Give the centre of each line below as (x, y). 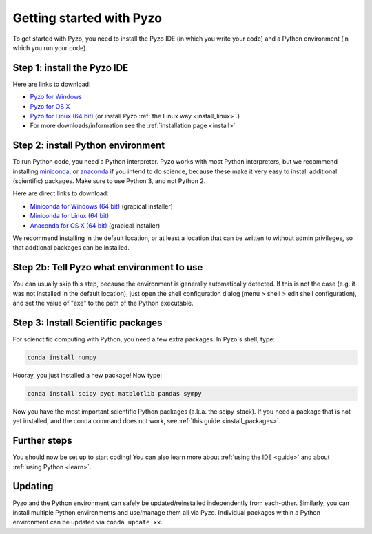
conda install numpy (62, 357)
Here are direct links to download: (61, 193)
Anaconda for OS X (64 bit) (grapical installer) (95, 225)
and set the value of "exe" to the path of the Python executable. (103, 303)
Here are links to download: (52, 84)
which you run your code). (50, 47)
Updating (33, 486)
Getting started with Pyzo (87, 18)
